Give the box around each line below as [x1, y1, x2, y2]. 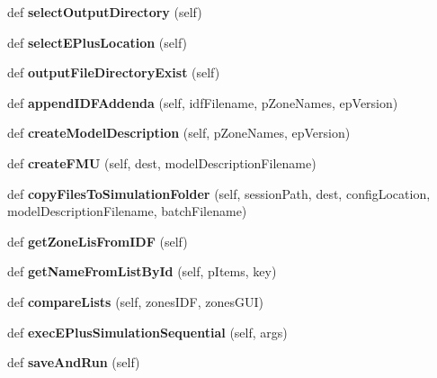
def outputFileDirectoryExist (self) [7, 63, 220, 82]
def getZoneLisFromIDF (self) [7, 231, 188, 250]
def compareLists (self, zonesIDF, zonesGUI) [7, 292, 263, 310]
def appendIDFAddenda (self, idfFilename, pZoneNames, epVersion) [7, 93, 398, 112]
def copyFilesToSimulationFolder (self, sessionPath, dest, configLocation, [7, 184, 431, 202]
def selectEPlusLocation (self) [7, 32, 188, 51]
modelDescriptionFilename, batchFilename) [7, 202, 247, 220]
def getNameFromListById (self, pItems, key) [7, 262, 277, 281]
